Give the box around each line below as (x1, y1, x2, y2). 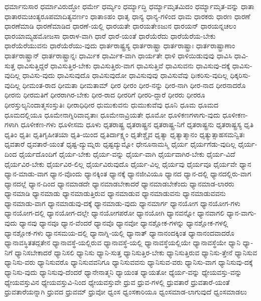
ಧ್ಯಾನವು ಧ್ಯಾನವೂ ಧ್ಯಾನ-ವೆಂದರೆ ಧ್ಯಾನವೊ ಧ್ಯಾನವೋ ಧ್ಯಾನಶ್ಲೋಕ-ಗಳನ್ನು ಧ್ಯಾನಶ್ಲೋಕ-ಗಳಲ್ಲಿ (19, 218, 228, 228)
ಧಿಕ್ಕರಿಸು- (230, 70, 251, 80)
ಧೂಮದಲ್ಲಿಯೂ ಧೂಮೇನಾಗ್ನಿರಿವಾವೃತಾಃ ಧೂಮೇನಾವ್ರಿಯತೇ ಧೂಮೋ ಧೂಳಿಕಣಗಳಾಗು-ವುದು (5, 109, 220, 120)
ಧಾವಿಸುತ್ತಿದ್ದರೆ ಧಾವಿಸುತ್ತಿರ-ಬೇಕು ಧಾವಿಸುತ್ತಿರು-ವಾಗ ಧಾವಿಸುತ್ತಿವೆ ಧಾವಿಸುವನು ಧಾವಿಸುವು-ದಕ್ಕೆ (17, 60, 230, 70)
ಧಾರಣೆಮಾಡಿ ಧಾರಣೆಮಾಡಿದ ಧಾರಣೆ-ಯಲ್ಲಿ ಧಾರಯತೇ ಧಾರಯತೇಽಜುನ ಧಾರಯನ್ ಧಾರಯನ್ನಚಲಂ (5, 21, 236, 31)
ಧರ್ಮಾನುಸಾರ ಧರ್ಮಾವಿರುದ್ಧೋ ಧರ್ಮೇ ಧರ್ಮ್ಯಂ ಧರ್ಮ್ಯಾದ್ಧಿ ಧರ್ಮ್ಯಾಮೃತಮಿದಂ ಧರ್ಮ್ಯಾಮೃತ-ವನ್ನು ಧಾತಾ (5, 1, 254, 11)
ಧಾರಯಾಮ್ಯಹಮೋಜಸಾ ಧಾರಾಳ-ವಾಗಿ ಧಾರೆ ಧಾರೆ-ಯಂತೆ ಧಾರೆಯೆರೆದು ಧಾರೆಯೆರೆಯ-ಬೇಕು (5, 30, 216, 41)
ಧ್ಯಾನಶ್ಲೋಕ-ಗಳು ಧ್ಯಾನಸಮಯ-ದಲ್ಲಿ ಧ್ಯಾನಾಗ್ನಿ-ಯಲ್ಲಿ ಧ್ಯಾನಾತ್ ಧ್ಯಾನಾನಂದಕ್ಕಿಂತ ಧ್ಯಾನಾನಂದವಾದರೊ (5, 227, 234, 238)
